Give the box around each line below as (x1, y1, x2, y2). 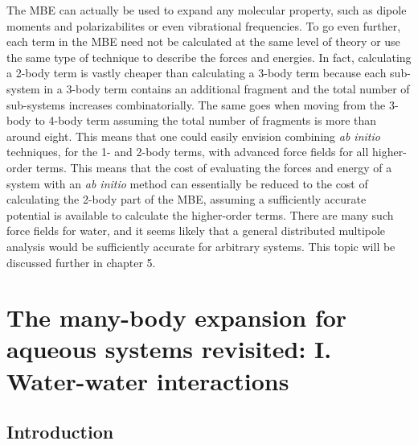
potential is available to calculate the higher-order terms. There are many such (6, 206, 394, 223)
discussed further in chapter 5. (6, 253, 156, 270)
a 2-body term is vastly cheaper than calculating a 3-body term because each (6, 64, 387, 81)
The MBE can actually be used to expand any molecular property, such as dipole (6, 2, 407, 18)
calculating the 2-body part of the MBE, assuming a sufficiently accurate (6, 191, 367, 208)
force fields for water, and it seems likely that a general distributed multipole (6, 222, 386, 239)
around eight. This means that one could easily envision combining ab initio (6, 127, 380, 144)
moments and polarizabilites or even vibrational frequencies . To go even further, (6, 17, 401, 34)
